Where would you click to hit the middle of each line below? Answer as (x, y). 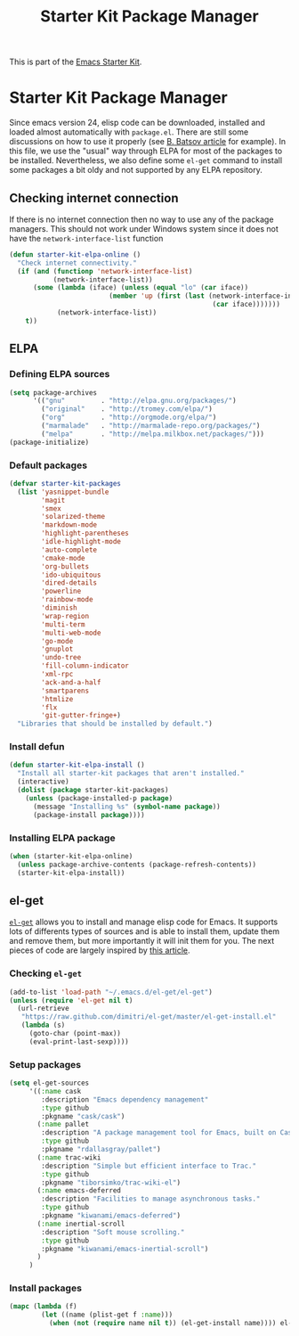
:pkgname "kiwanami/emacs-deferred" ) (111, 1216)
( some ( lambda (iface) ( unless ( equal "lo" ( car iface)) (141, 288)
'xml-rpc (57, 675)
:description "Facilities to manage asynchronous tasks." (151, 1199)
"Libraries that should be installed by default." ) (115, 724)
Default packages (48, 465)
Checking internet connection (94, 198)
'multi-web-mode (71, 633)
